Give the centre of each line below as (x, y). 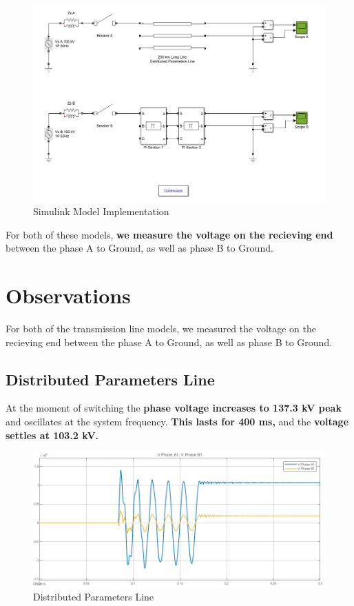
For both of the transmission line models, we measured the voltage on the (161, 328)
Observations (68, 295)
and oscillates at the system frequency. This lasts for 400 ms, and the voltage (177, 421)
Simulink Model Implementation (101, 211)
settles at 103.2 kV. (52, 435)
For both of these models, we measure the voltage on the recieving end (169, 234)
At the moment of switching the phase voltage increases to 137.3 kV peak (174, 408)
